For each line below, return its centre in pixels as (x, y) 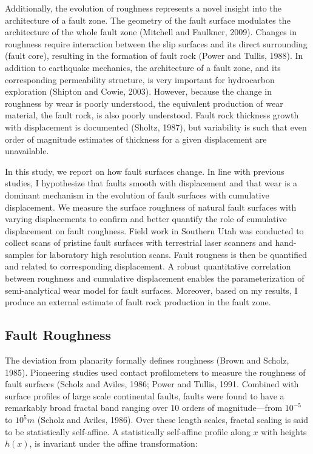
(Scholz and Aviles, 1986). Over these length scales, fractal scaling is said (173, 420)
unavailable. (27, 151)
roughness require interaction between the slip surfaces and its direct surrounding (156, 43)
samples (19, 254)
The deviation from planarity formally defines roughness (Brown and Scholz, (147, 360)
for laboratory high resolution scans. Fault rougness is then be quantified (172, 254)
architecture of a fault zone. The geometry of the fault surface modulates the (148, 20)
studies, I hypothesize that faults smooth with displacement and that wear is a (151, 183)
